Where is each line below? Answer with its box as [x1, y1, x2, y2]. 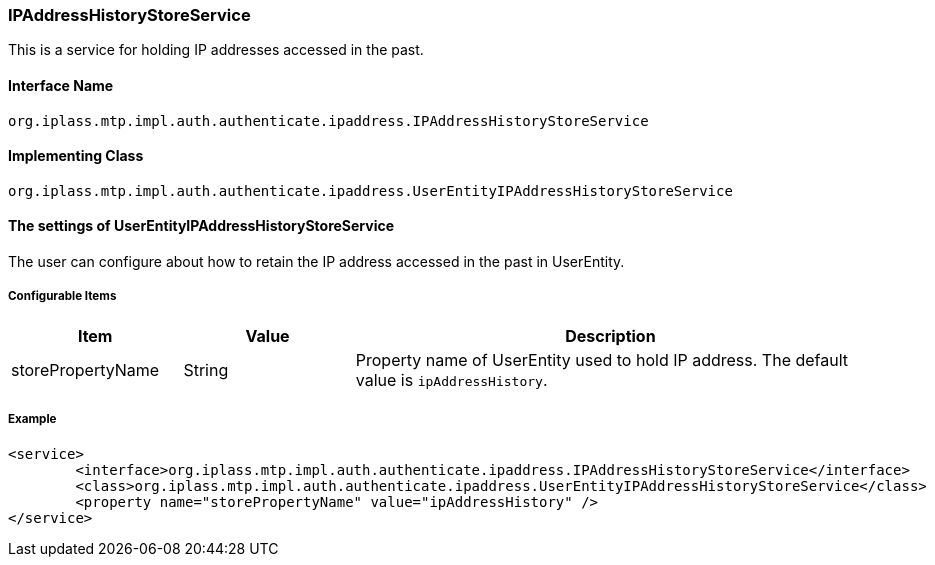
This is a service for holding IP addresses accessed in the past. [8, 41, 424, 59]
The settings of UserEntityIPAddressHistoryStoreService [8, 217, 395, 235]
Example [8, 412, 57, 427]
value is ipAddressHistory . [355, 369, 548, 390]
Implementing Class [8, 147, 144, 165]
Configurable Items [8, 289, 117, 304]
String [183, 359, 229, 380]
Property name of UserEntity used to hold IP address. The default [355, 349, 849, 370]
